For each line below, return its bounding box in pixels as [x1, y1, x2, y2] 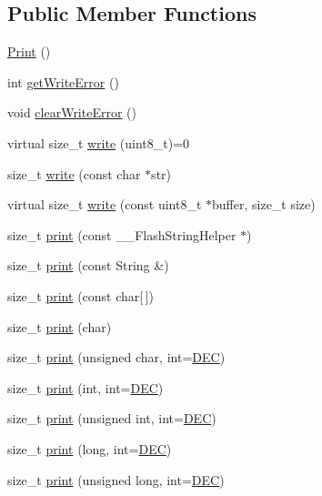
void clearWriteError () [7, 103, 136, 122]
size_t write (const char [7, 164, 141, 183]
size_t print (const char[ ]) [7, 286, 154, 305]
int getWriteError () [7, 72, 119, 91]
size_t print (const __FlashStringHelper [7, 225, 236, 244]
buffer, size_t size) [212, 195, 316, 214]
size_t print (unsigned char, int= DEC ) [7, 348, 226, 367]
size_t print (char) [7, 317, 112, 336]
